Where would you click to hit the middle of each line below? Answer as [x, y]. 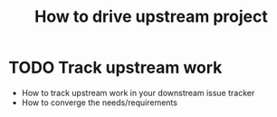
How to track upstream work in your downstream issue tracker [138, 93]
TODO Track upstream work [115, 68]
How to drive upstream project [151, 17]
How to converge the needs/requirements [100, 102]
